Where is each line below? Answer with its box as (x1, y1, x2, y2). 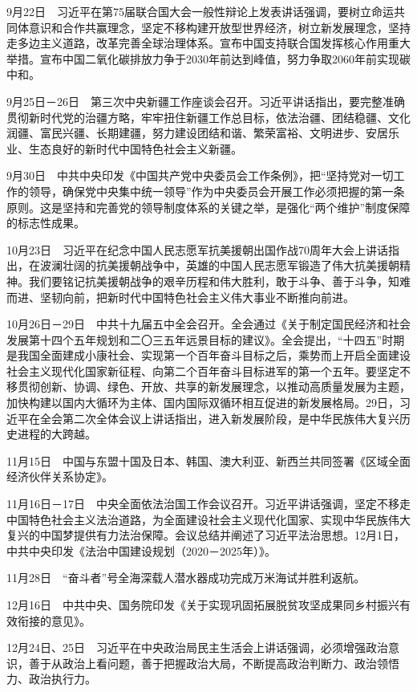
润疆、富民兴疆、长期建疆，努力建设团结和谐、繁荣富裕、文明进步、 (6, 124, 366, 141)
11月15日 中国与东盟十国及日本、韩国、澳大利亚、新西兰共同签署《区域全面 (6, 452, 411, 469)
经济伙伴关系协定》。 (6, 468, 113, 485)
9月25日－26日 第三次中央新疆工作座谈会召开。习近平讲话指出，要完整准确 (6, 92, 405, 109)
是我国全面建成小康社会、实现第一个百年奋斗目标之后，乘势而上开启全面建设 (6, 347, 411, 364)
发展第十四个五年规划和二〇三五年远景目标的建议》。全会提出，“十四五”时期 (6, 331, 405, 348)
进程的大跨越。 (17, 425, 96, 442)
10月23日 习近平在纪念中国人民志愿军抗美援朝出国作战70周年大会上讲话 (6, 241, 388, 258)
